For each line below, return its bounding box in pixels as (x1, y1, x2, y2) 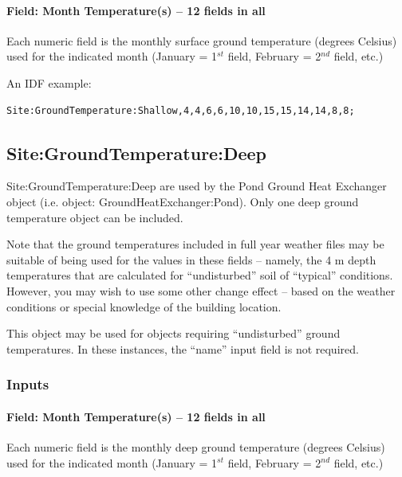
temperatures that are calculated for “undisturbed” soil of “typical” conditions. (6, 267, 393, 283)
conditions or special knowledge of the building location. (6, 298, 282, 315)
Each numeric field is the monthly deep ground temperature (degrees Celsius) (6, 438, 385, 455)
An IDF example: (6, 74, 92, 91)
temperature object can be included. (6, 209, 183, 225)
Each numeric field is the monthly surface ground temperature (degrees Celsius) (6, 32, 397, 49)
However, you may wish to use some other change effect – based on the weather (6, 282, 396, 299)
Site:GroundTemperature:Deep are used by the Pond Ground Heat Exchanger (6, 178, 387, 194)
